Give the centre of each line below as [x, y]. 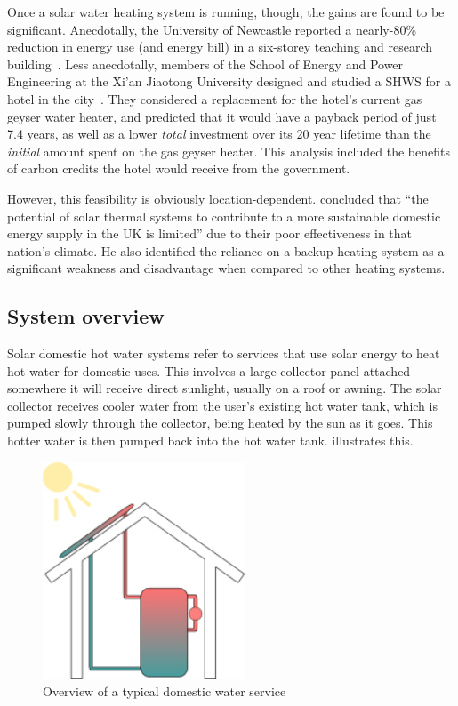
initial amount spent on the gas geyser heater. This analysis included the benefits [229, 151]
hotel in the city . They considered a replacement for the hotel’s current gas [215, 98]
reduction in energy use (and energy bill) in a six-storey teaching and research [220, 47]
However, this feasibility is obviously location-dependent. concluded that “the [218, 198]
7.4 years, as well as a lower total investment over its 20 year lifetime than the [219, 134]
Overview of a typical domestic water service [165, 691]
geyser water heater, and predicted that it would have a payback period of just [222, 116]
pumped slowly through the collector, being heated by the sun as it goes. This [220, 423]
